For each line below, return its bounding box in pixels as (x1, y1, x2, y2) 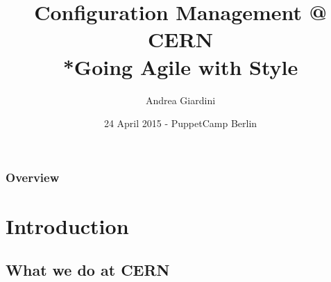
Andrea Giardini (145, 92, 216, 107)
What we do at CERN (6, 259, 170, 281)
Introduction (6, 211, 129, 240)
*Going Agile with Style (62, 52, 298, 81)
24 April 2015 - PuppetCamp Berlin (103, 116, 257, 131)
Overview (6, 168, 60, 185)
